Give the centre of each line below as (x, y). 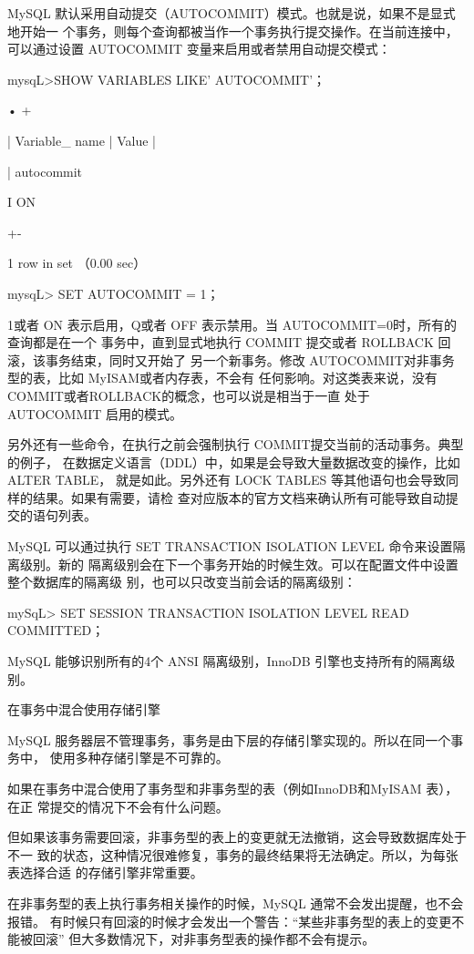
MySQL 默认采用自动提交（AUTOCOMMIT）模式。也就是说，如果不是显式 (232, 13)
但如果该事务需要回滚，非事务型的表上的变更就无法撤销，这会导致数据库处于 (237, 837)
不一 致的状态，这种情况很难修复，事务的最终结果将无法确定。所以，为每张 (233, 854)
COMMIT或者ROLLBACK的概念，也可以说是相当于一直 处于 (189, 395)
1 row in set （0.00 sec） (77, 263)
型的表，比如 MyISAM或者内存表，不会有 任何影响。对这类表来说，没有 (222, 378)
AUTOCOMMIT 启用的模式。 (95, 413)
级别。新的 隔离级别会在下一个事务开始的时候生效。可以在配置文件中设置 (239, 564)
